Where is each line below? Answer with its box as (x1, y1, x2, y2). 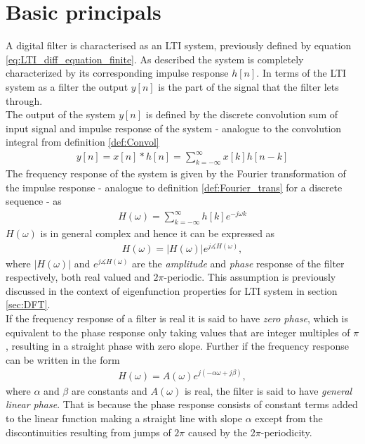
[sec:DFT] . (6, 297, 51, 312)
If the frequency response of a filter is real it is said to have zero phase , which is (6, 310, 349, 325)
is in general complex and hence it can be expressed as (40, 225, 275, 240)
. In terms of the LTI (256, 65, 347, 80)
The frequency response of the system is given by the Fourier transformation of (6, 166, 346, 181)
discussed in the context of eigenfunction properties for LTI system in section (6, 283, 338, 298)
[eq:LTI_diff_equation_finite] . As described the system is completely (6, 51, 304, 66)
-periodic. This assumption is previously (164, 269, 336, 284)
